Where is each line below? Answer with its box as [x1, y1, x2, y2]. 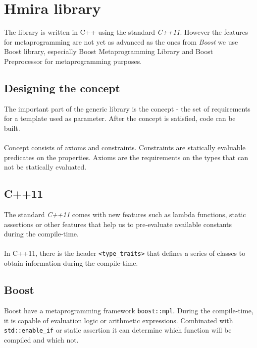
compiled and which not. [4, 334, 79, 345]
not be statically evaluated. [4, 162, 87, 172]
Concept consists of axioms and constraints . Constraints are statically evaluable [4, 142, 246, 153]
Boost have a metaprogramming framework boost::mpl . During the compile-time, [4, 305, 254, 315]
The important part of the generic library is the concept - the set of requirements [4, 103, 251, 114]
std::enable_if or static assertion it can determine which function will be [4, 325, 232, 335]
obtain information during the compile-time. [4, 258, 138, 268]
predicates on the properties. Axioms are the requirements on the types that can [4, 152, 248, 162]
